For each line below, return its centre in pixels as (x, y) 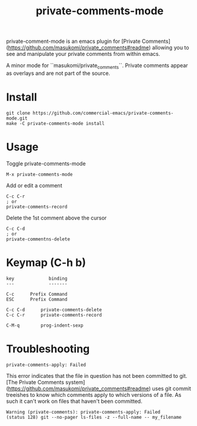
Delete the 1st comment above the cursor (56, 218)
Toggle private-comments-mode (46, 163)
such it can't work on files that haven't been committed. (74, 401)
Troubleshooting (48, 349)
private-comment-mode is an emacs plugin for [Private (73, 41)
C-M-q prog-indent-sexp (45, 325)
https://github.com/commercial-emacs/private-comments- (103, 113)
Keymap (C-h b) (46, 263)
